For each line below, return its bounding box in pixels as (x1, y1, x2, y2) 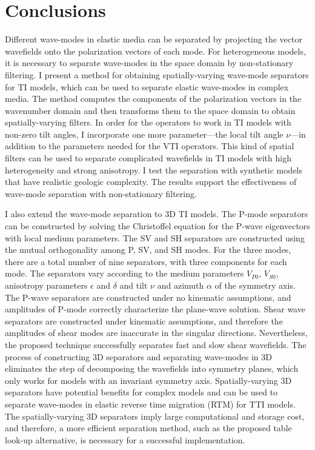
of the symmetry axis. (214, 279, 296, 291)
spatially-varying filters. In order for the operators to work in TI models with (5, 116, 291, 129)
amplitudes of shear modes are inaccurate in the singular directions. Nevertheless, (5, 326, 308, 339)
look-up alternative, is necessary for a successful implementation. (5, 433, 245, 446)
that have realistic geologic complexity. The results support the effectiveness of (5, 175, 297, 188)
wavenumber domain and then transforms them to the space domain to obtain (5, 104, 296, 116)
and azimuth (157, 279, 204, 291)
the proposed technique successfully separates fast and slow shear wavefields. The (5, 338, 307, 351)
